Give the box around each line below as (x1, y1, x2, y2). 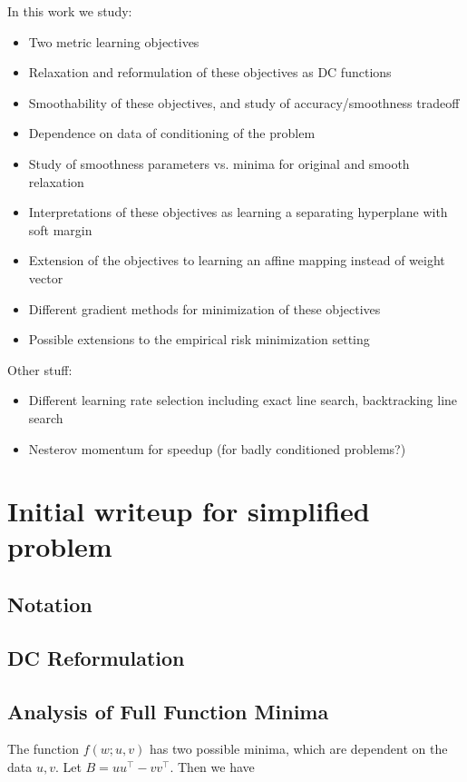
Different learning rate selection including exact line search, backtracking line (28, 391, 458, 410)
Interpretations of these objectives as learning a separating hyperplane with (28, 203, 448, 222)
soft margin (28, 220, 92, 239)
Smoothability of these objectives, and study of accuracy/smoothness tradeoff (28, 93, 460, 112)
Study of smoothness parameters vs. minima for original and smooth (28, 153, 410, 173)
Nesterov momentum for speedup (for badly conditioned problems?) (28, 439, 406, 458)
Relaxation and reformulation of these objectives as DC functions (28, 63, 392, 82)
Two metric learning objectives (28, 32, 199, 51)
